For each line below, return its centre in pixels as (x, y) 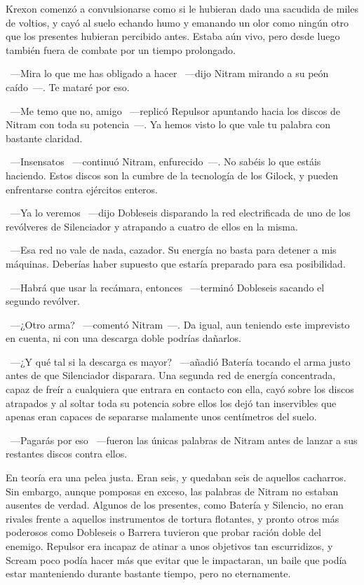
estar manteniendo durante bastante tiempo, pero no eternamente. (148, 573)
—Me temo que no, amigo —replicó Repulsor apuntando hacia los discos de (175, 110)
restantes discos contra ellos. (67, 454)
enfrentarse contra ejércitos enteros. (82, 189)
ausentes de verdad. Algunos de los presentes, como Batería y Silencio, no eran (175, 505)
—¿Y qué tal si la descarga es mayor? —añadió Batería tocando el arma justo (180, 361)
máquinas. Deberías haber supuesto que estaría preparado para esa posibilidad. (176, 263)
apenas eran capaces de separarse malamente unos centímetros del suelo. (161, 417)
